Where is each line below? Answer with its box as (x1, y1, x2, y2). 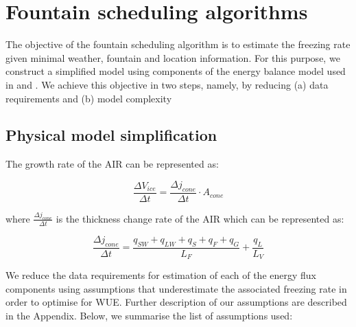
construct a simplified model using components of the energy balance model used (5, 64, 346, 78)
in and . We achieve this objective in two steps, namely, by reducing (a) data (5, 77, 329, 91)
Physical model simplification (5, 124, 217, 146)
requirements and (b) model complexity (5, 91, 172, 105)
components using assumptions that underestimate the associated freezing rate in (5, 281, 347, 295)
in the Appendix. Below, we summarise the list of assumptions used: (5, 308, 293, 322)
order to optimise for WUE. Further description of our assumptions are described (5, 295, 347, 309)
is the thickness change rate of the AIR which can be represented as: (56, 211, 344, 225)
